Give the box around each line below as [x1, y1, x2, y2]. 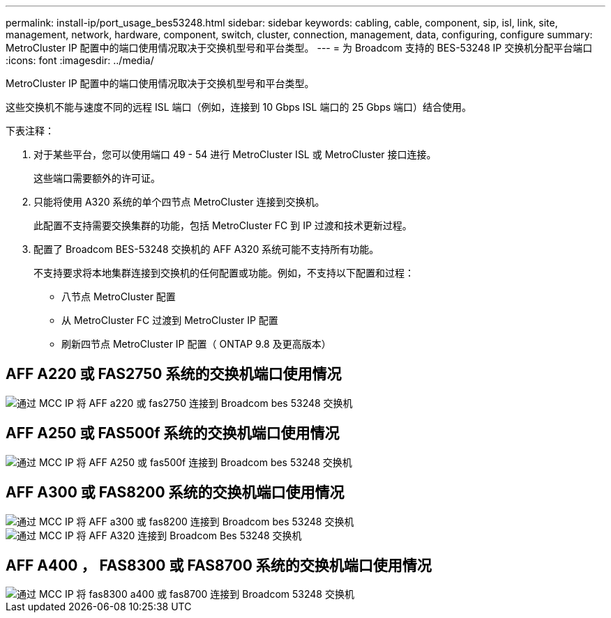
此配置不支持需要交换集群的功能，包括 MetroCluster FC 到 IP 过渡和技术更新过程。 [33, 219, 412, 231]
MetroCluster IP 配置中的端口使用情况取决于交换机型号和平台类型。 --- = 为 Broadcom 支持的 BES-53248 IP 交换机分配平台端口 [6, 42, 593, 54]
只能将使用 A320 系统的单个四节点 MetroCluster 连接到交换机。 [33, 196, 325, 208]
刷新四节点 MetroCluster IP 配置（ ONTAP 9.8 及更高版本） [61, 338, 331, 350]
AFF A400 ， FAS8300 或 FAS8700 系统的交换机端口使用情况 [6, 556, 432, 574]
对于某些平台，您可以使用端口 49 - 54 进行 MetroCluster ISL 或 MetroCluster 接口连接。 [33, 148, 437, 160]
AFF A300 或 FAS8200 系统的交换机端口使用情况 [6, 484, 345, 502]
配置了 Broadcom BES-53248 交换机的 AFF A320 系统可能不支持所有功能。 [33, 243, 379, 255]
